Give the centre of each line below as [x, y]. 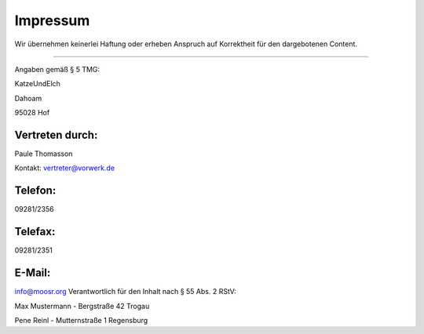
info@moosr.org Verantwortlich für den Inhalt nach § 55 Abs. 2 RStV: [126, 292]
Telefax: [35, 232]
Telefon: [35, 191]
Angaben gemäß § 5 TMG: [57, 69]
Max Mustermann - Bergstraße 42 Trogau [82, 306]
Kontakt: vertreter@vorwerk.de [65, 168]
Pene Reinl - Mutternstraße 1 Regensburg [81, 320]
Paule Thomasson [44, 154]
